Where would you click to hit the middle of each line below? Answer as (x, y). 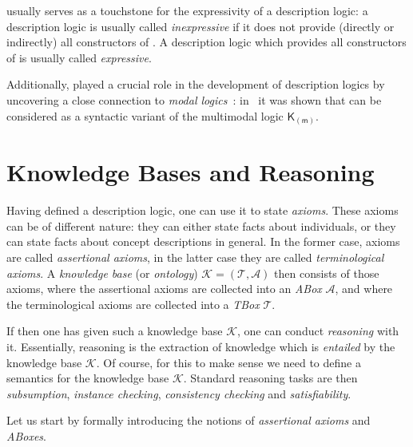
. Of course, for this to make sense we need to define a (228, 362)
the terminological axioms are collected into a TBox (133, 304)
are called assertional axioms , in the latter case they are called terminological (195, 257)
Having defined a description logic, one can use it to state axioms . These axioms (203, 210)
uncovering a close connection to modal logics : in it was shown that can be (194, 99)
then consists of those (327, 273)
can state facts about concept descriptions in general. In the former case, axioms (203, 241)
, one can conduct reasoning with (318, 331)
